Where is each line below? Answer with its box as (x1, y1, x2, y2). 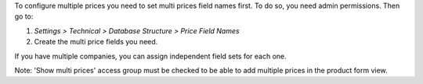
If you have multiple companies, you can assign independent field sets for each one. (14, 51, 287, 61)
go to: (14, 12, 34, 21)
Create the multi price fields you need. (34, 37, 158, 47)
